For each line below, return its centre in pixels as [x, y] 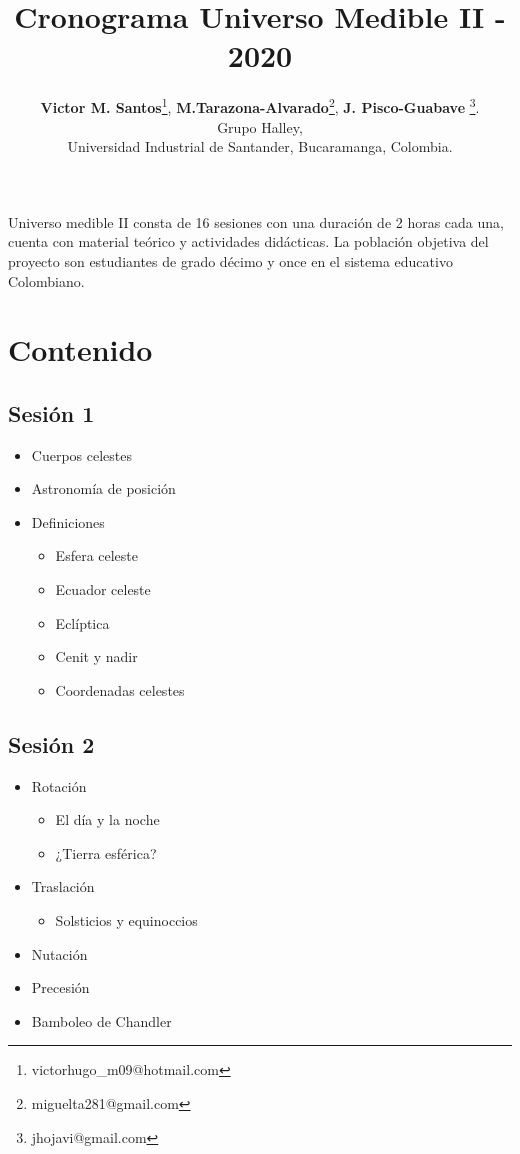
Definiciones [68, 521]
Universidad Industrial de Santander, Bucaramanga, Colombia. [260, 146]
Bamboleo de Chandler [101, 1020]
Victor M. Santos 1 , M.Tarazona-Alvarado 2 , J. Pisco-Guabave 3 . [260, 105]
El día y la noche [107, 819]
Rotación [59, 785]
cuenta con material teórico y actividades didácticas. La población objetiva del [248, 241]
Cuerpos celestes [81, 454]
